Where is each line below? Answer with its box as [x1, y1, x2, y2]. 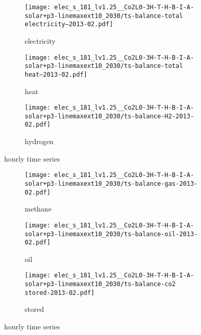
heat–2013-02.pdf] [25, 70, 87, 78]
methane [25, 203, 52, 214]
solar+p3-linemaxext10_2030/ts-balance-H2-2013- [25, 112, 194, 120]
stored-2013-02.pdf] [25, 289, 95, 296]
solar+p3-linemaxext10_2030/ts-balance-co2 [25, 280, 176, 288]
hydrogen [25, 136, 54, 147]
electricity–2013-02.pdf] [25, 21, 113, 28]
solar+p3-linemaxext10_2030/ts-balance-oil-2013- [25, 230, 198, 238]
